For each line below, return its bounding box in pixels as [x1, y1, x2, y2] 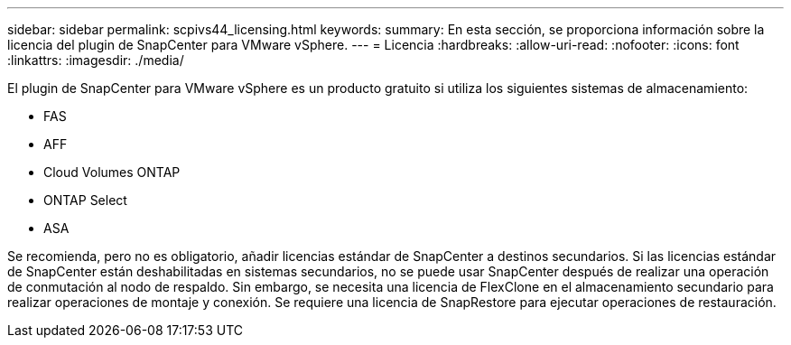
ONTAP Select [43, 192, 127, 208]
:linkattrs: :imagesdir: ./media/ [7, 52, 184, 68]
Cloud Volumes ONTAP [43, 164, 181, 180]
